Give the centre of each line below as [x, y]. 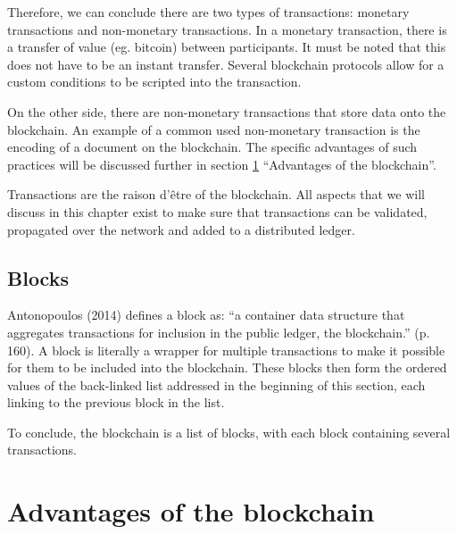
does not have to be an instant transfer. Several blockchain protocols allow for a [226, 64]
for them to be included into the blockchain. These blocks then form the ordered [227, 367]
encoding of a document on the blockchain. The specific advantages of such [212, 147]
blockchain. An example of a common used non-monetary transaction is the [214, 129]
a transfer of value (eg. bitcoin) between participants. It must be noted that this [227, 47]
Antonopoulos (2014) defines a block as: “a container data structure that [206, 315]
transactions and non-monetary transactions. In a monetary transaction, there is [227, 29]
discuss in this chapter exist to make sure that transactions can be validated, [217, 211]
